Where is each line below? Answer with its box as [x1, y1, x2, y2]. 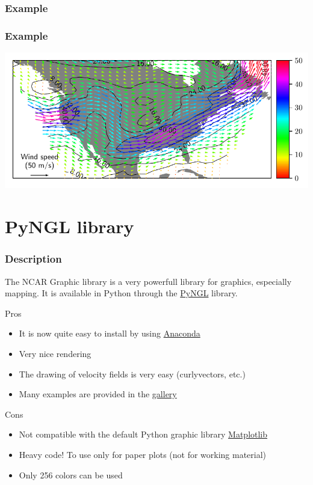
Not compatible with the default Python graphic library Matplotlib [19, 428, 268, 441]
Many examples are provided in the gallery [19, 388, 177, 400]
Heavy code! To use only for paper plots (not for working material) [19, 448, 267, 460]
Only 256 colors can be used [19, 468, 123, 481]
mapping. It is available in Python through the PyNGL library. [5, 287, 238, 299]
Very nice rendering [19, 347, 91, 360]
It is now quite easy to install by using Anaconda [19, 327, 200, 340]
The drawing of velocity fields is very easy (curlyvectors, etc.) [19, 367, 246, 380]
